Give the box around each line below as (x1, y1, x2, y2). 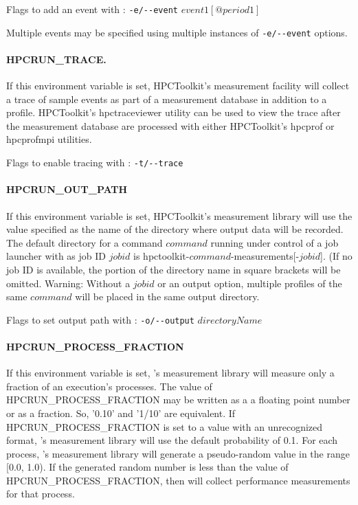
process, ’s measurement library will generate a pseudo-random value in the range (6, 446, 350, 460)
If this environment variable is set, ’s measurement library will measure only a (6, 366, 335, 380)
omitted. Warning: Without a (6, 276, 131, 290)
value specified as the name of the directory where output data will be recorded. (6, 222, 344, 236)
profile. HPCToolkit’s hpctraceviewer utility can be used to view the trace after (6, 105, 341, 120)
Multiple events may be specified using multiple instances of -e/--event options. (6, 25, 348, 39)
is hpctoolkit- (133, 249, 190, 263)
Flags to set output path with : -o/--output (6, 312, 194, 326)
